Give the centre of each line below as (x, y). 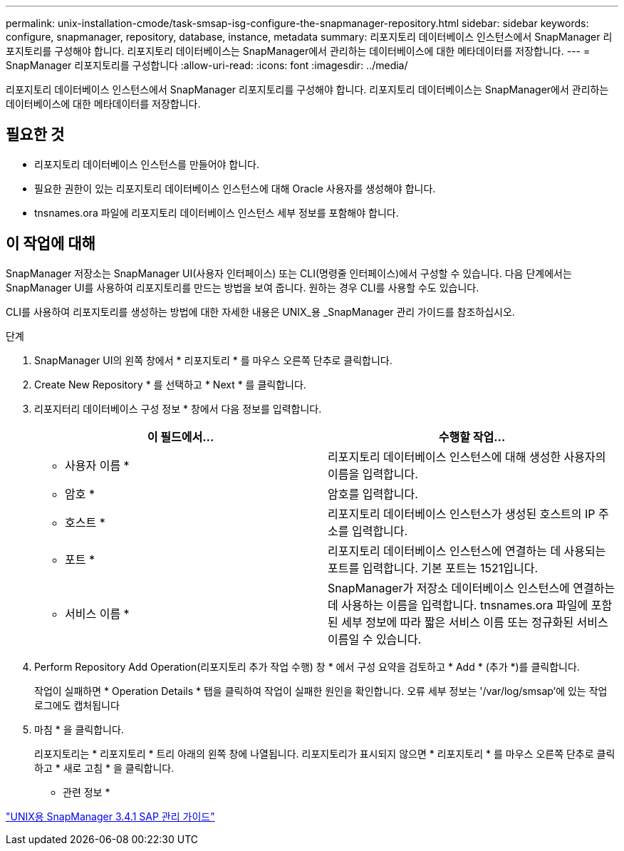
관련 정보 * (87, 792)
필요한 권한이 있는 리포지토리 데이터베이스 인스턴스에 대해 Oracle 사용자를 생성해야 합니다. (235, 188)
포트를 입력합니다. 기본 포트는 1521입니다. (433, 568)
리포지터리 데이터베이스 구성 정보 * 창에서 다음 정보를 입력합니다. (178, 408)
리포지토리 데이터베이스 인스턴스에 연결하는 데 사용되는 (467, 551)
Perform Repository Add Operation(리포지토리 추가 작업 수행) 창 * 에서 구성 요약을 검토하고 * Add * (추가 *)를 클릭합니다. (307, 666)
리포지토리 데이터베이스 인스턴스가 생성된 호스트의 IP (462, 514)
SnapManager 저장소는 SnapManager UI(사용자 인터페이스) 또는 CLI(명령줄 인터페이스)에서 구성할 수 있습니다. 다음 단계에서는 (289, 273)
